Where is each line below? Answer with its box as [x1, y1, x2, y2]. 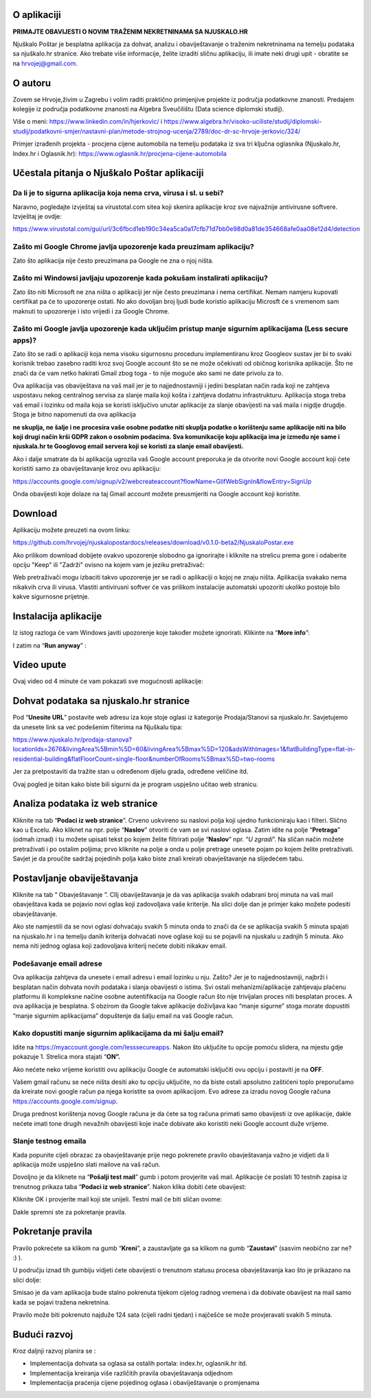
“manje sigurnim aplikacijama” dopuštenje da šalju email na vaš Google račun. [12, 1011, 234, 1020]
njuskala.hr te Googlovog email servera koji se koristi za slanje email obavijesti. [12, 442, 244, 450]
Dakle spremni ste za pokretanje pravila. [12, 1208, 126, 1216]
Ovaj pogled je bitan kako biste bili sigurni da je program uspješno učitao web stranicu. [12, 780, 259, 788]
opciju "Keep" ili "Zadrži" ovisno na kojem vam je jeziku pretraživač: [12, 561, 205, 569]
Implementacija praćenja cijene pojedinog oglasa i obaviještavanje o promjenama [30, 1378, 260, 1386]
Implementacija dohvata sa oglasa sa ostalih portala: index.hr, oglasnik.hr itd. [30, 1360, 247, 1368]
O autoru [12, 77, 52, 89]
